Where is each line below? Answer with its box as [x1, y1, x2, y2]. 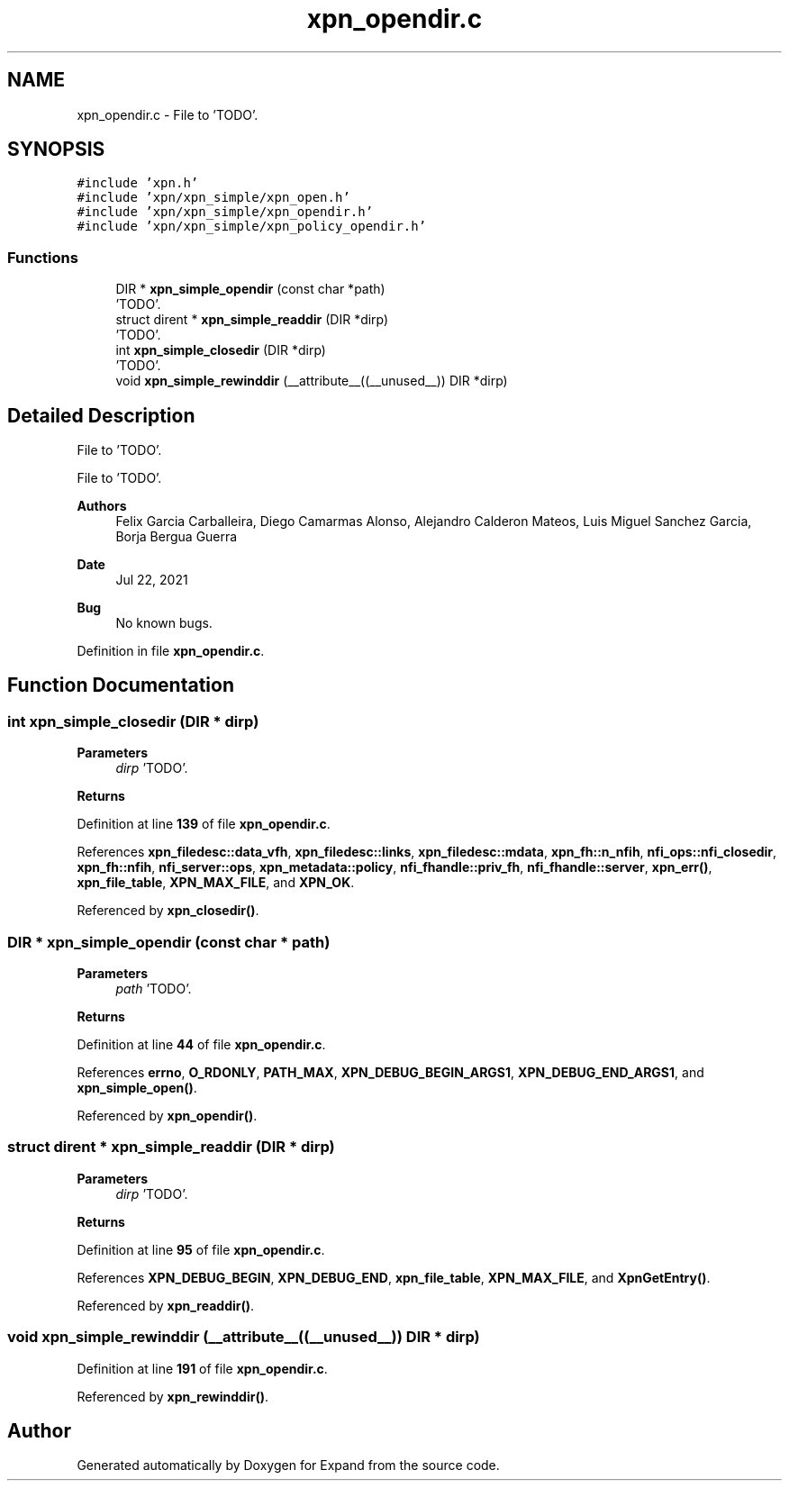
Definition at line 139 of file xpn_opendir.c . [77, 816, 331, 832]
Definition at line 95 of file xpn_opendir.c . [77, 1241, 325, 1257]
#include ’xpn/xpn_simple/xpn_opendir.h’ [77, 204, 374, 220]
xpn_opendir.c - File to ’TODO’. [77, 106, 258, 122]
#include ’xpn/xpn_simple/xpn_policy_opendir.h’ [77, 219, 427, 234]
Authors [77, 498, 127, 514]
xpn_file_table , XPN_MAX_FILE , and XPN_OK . [77, 875, 355, 891]
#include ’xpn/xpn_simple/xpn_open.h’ [77, 190, 350, 205]
